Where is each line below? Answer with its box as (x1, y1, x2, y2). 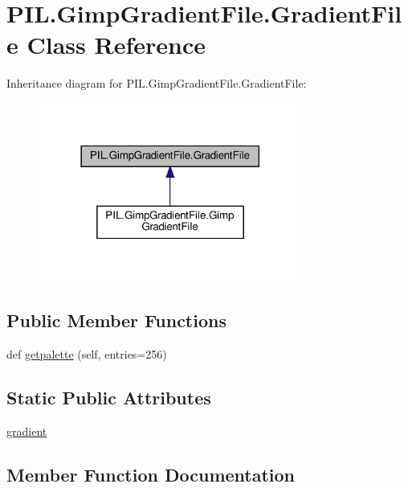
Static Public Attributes (6, 385, 211, 410)
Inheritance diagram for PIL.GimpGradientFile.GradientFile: (6, 75, 307, 92)
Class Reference (27, 28, 206, 61)
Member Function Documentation (6, 461, 296, 486)
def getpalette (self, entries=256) (6, 346, 167, 363)
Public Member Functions (6, 308, 226, 333)
